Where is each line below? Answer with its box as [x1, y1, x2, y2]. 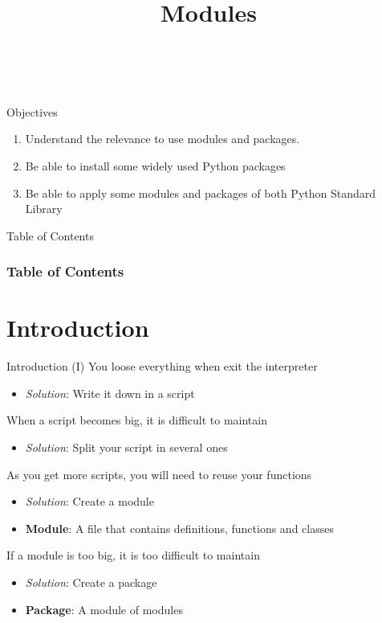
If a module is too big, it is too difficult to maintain [6, 547, 260, 564]
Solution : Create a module [25, 493, 154, 510]
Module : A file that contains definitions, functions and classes [25, 519, 334, 536]
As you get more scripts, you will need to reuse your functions [6, 465, 312, 482]
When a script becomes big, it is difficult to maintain [6, 412, 267, 428]
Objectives [6, 103, 58, 120]
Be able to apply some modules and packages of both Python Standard [25, 184, 376, 201]
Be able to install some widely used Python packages [25, 157, 286, 174]
